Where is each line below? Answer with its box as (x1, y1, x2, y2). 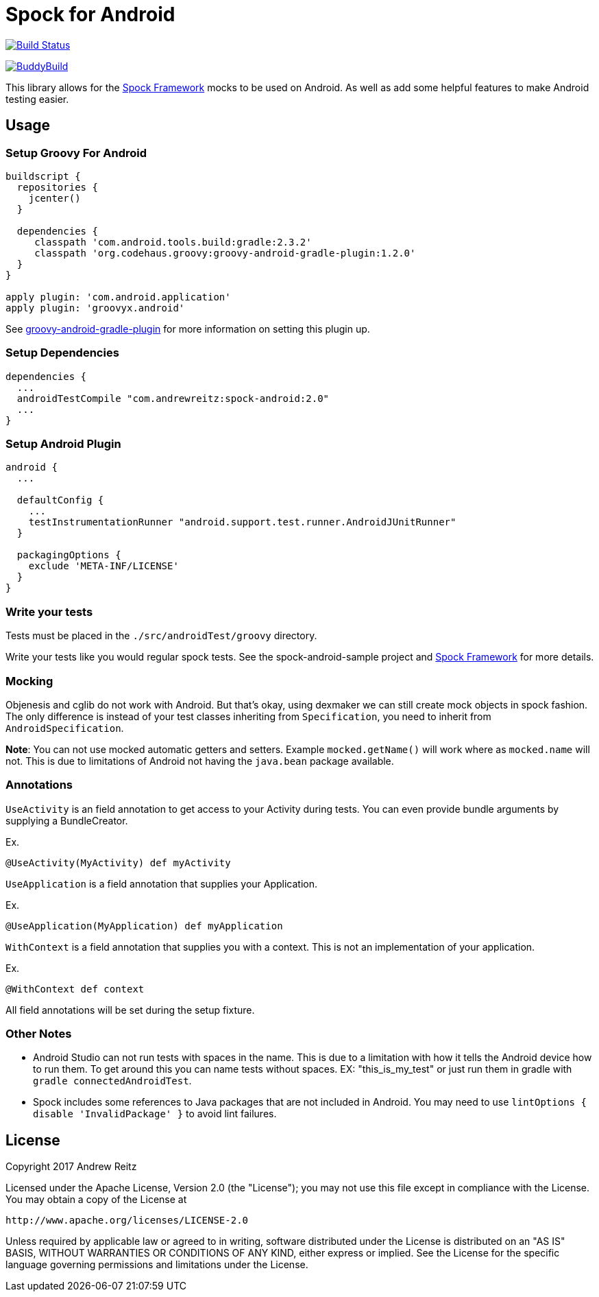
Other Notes (5, 1027, 72, 1041)
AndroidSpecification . (5, 722, 124, 734)
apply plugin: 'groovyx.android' (5, 302, 185, 313)
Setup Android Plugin (5, 437, 121, 451)
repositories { (16, 181, 98, 193)
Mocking (5, 674, 53, 688)
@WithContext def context (5, 983, 145, 995)
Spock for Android (5, 3, 175, 26)
